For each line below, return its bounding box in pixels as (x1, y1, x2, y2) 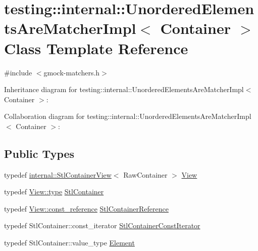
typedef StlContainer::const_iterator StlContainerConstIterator (4, 220, 200, 231)
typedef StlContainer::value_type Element (4, 237, 135, 248)
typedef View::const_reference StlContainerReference (4, 203, 169, 214)
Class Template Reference (4, 37, 188, 58)
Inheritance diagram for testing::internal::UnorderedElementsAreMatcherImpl (4, 84, 244, 95)
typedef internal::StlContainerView (4, 169, 112, 180)
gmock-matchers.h (43, 67, 100, 77)
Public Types (4, 145, 75, 161)
